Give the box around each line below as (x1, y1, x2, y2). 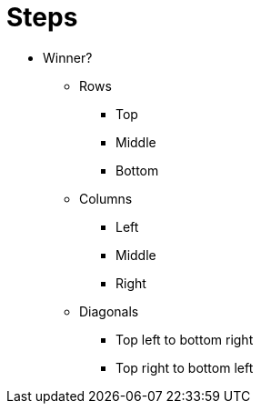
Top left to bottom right (115, 331, 254, 347)
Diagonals (79, 303, 139, 319)
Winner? (43, 49, 93, 65)
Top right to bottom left (115, 359, 254, 376)
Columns (79, 190, 133, 206)
